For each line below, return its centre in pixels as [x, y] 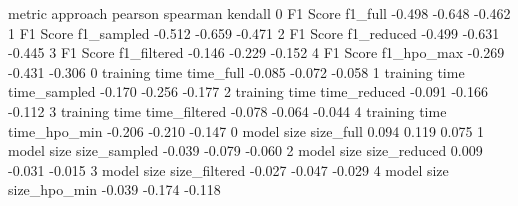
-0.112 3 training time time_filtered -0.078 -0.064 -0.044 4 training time [227, 110]
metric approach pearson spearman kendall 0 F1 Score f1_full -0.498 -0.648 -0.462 [259, 13]
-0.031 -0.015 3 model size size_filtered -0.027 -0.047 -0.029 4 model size [228, 169]
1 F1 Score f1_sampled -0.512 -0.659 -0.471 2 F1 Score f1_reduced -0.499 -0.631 [254, 32]
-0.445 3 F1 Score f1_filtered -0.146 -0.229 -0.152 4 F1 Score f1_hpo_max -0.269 [256, 52]
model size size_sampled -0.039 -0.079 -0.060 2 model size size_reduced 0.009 [245, 150]
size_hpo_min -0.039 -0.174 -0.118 [114, 189]
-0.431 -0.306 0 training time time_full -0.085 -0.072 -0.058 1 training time [236, 71]
